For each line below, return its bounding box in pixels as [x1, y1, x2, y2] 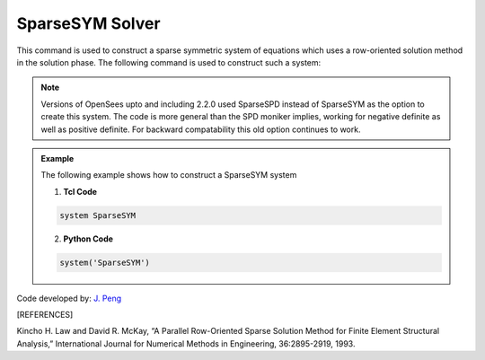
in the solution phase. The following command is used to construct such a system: [16, 57, 322, 67]
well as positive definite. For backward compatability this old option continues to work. [40, 124, 361, 135]
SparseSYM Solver [16, 13, 161, 33]
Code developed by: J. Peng [16, 293, 122, 303]
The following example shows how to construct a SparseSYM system [40, 170, 297, 180]
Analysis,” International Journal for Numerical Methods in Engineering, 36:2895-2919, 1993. [16, 338, 356, 349]
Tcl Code [63, 186, 98, 197]
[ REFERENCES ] [16, 310, 74, 320]
